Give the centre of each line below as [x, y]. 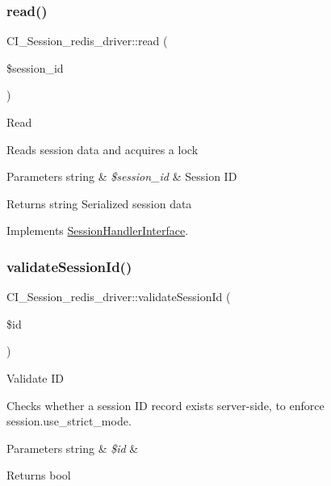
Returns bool [39, 475]
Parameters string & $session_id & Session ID [122, 176]
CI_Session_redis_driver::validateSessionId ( [119, 297]
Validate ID [35, 377]
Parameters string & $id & [73, 448]
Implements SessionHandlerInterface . [98, 230]
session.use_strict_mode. [69, 421]
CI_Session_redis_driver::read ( [87, 41]
